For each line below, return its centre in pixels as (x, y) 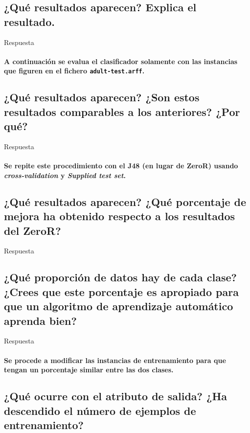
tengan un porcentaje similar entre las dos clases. (89, 370)
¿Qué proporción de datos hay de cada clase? (120, 277)
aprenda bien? (40, 320)
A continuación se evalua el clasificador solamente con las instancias (121, 61)
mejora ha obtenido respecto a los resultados (120, 216)
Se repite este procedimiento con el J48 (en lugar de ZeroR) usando (121, 166)
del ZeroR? (33, 230)
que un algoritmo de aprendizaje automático (119, 306)
